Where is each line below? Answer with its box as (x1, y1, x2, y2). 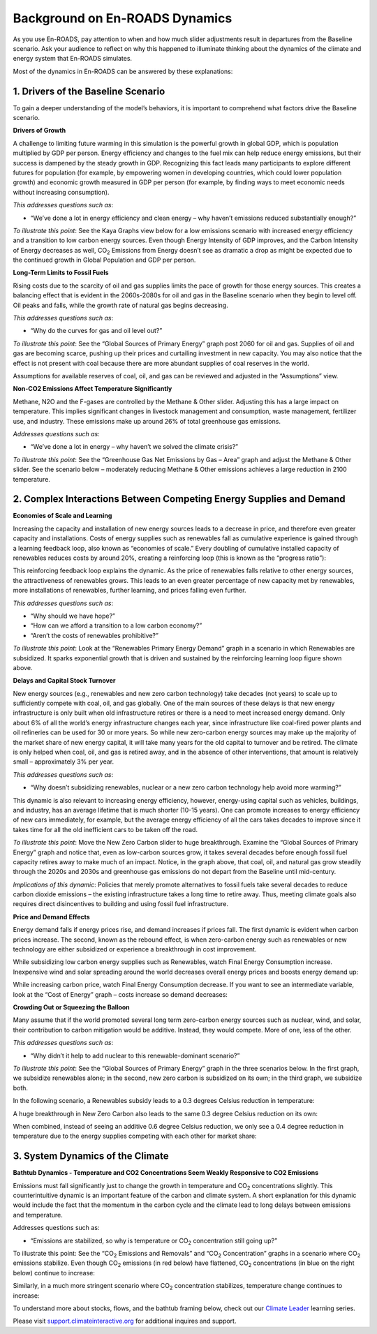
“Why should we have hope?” (30, 612, 115, 620)
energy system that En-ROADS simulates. (13, 54, 133, 63)
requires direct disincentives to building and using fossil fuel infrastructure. (13, 900, 229, 908)
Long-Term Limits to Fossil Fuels (13, 269, 109, 277)
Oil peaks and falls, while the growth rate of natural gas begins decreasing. (13, 301, 228, 309)
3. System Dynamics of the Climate (13, 1150, 169, 1162)
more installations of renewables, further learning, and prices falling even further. (13, 586, 246, 595)
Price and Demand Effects (13, 912, 90, 921)
